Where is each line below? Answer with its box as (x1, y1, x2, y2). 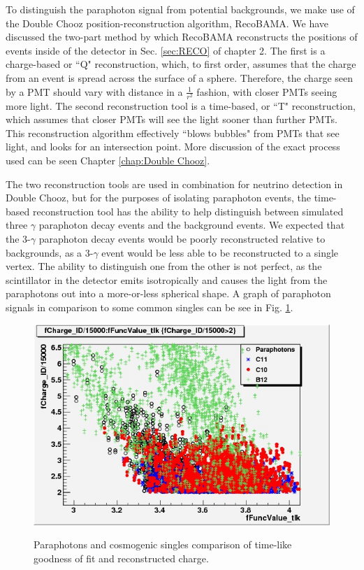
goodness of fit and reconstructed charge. (34, 550, 209, 565)
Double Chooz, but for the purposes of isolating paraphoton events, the (6, 190, 311, 205)
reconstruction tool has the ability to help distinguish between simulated (32, 204, 344, 218)
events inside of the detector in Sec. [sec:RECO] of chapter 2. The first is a (6, 43, 326, 57)
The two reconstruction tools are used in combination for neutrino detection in (6, 176, 343, 191)
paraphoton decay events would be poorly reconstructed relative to (38, 231, 326, 246)
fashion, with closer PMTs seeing (196, 84, 337, 99)
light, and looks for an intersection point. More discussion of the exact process (6, 139, 340, 154)
